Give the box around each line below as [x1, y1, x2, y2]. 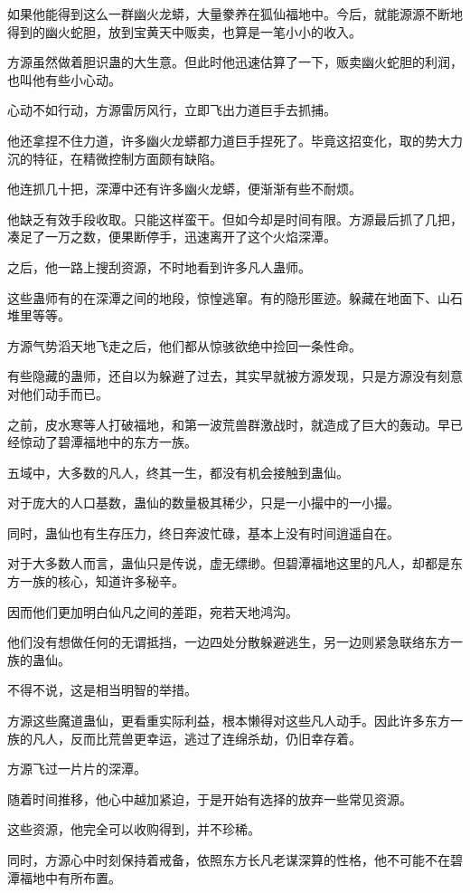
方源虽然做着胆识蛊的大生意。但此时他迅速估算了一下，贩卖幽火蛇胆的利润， [7, 52, 463, 71]
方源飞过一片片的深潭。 [7, 759, 146, 778]
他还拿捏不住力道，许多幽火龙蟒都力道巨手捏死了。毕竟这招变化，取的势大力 [7, 130, 463, 149]
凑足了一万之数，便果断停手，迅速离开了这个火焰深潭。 [7, 227, 336, 246]
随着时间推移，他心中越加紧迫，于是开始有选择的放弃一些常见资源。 [7, 789, 412, 808]
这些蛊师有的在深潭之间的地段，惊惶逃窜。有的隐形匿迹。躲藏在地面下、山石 [7, 288, 463, 307]
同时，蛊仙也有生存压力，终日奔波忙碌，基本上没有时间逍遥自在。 [7, 523, 399, 542]
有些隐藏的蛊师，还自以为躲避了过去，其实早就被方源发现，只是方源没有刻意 [7, 366, 463, 385]
